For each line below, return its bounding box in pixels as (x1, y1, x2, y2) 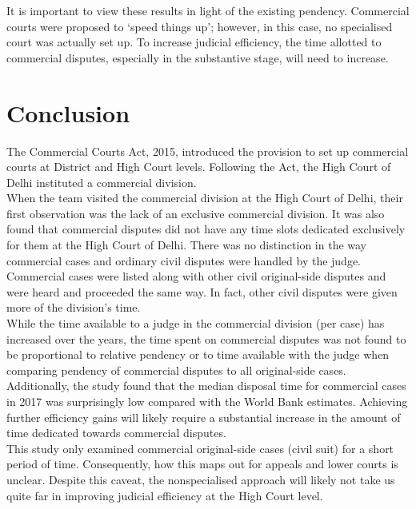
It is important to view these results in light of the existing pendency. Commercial (6, 2, 410, 18)
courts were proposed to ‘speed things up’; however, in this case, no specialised (6, 18, 393, 34)
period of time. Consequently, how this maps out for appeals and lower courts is (6, 455, 398, 472)
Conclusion (6, 96, 130, 129)
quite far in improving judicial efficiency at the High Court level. (6, 487, 323, 503)
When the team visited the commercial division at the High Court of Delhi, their (6, 189, 403, 206)
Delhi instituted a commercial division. (6, 173, 197, 190)
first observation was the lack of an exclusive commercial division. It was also (6, 205, 385, 221)
